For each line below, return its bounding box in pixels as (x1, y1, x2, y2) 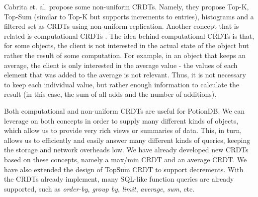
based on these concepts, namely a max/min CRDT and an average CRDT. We (4, 154, 247, 164)
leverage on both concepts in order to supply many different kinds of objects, (4, 115, 239, 126)
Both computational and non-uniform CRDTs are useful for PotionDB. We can (4, 105, 245, 116)
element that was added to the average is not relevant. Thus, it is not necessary (4, 69, 247, 80)
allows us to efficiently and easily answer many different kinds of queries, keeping (4, 134, 251, 145)
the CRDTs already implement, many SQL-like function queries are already (4, 174, 234, 184)
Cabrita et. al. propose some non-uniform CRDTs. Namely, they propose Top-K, (4, 1, 249, 11)
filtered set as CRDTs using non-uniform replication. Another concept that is (4, 21, 239, 31)
